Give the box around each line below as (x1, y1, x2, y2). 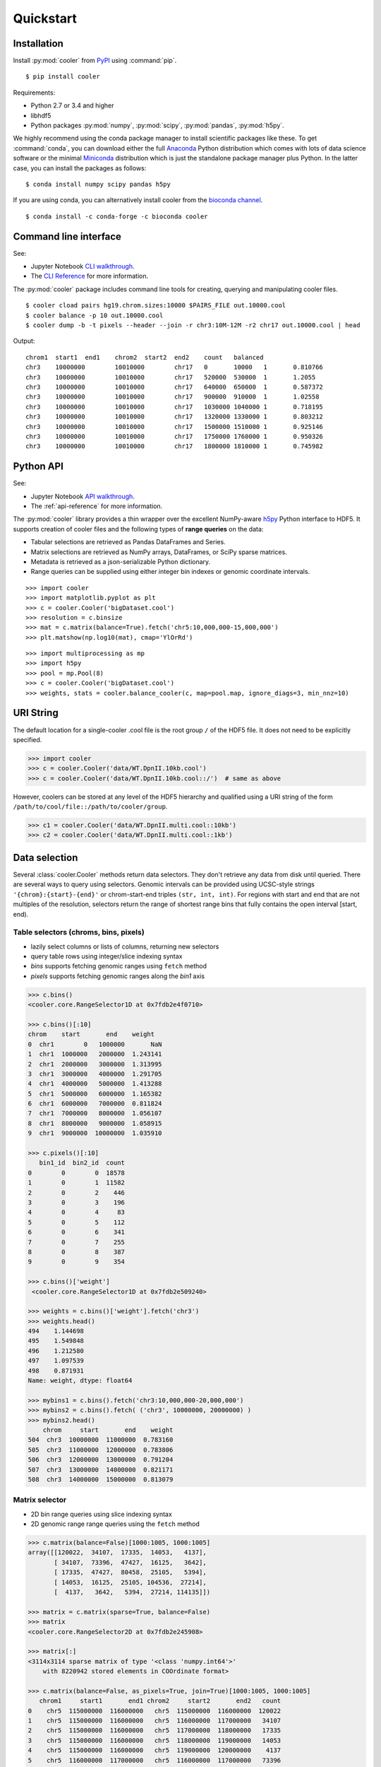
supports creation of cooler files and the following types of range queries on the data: (13, 524, 264, 533)
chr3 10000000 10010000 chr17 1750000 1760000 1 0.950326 (25, 432, 324, 440)
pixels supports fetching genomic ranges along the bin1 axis (30, 972, 205, 980)
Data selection (13, 852, 78, 864)
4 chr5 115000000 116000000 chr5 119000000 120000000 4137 (28, 1747, 282, 1754)
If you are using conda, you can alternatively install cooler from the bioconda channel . (13, 196, 263, 204)
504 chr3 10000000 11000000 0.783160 (28, 1436, 174, 1444)
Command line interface (13, 230, 121, 242)
